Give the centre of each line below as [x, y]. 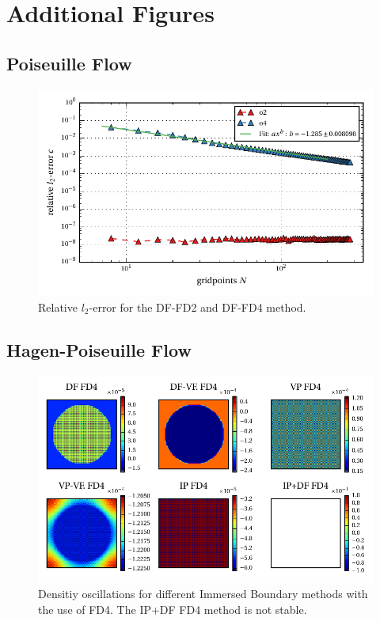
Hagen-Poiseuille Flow [99, 349]
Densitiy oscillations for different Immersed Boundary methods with [203, 594]
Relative [58, 307]
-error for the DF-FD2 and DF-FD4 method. [198, 307]
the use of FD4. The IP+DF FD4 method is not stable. [173, 610]
